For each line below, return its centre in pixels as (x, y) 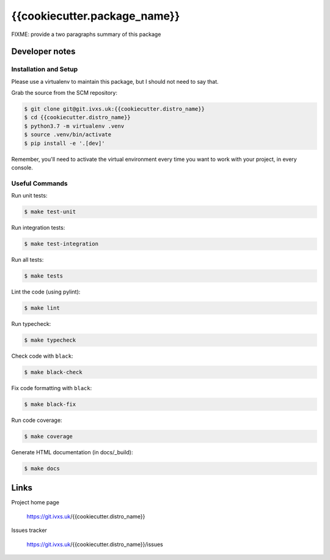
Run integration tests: (38, 228)
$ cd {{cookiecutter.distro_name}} (77, 117)
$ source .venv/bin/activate (68, 135)
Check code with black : (42, 356)
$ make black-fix (50, 404)
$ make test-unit (50, 212)
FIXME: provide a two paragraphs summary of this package (86, 34)
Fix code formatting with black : (52, 388)
